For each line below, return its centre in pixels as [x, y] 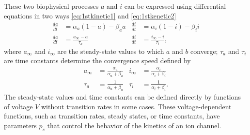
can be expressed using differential [175, 6]
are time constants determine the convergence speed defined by [97, 60]
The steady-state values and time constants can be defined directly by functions [122, 97]
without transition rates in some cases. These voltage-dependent [136, 106]
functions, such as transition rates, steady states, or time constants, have [112, 116]
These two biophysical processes [51, 6]
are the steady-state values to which [111, 51]
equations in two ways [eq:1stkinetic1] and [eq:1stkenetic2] [90, 15]
